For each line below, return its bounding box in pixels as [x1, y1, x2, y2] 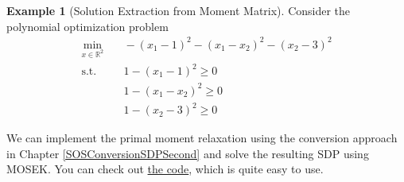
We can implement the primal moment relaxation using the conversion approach [6, 130, 398, 146]
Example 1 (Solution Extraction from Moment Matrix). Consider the [6, 2, 351, 18]
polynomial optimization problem [6, 17, 169, 34]
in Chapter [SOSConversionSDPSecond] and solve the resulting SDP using [6, 145, 369, 161]
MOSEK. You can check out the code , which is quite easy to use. [6, 161, 324, 177]
